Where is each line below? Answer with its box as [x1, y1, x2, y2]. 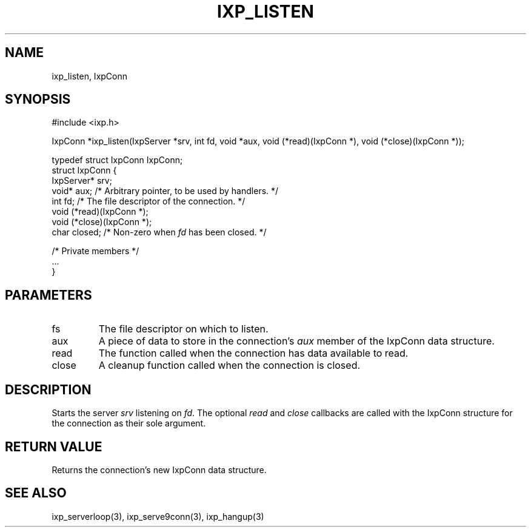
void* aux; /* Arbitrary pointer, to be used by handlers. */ [52, 186, 279, 197]
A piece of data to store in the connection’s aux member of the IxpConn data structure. [98, 335, 495, 348]
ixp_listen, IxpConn [52, 70, 128, 81]
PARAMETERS [5, 287, 92, 303]
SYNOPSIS [5, 92, 71, 107]
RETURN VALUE [5, 439, 102, 454]
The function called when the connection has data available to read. [98, 347, 409, 360]
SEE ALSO [5, 485, 67, 501]
